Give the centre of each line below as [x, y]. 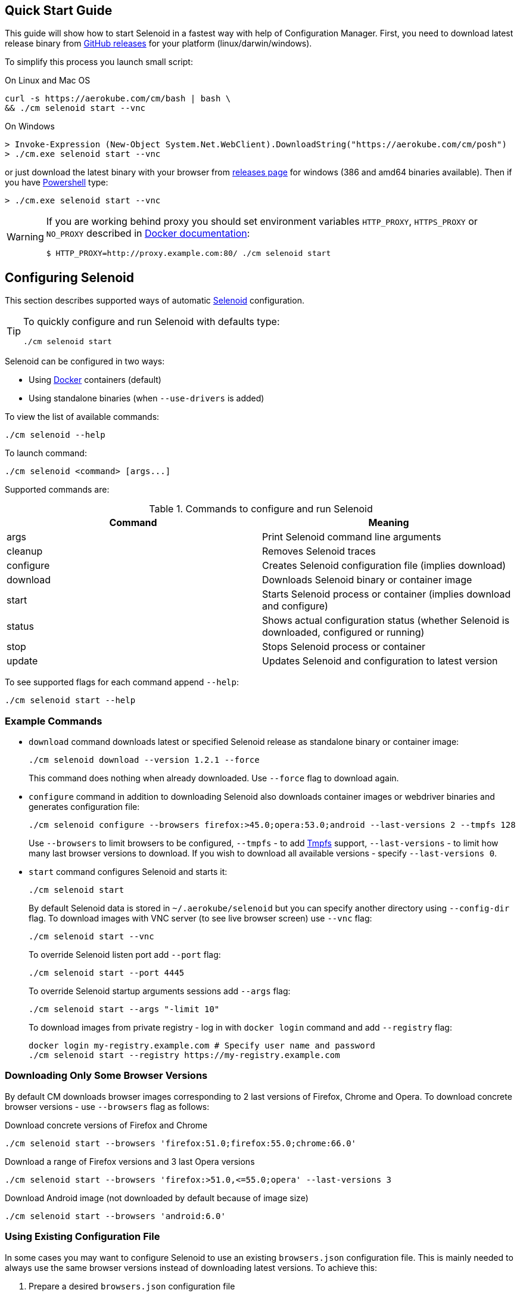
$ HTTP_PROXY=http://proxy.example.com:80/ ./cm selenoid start [189, 253]
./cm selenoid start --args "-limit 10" [124, 1009]
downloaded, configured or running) [343, 632]
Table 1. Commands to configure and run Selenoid [261, 509]
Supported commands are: [57, 490]
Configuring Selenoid [70, 277]
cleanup [25, 551]
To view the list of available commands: [82, 417]
